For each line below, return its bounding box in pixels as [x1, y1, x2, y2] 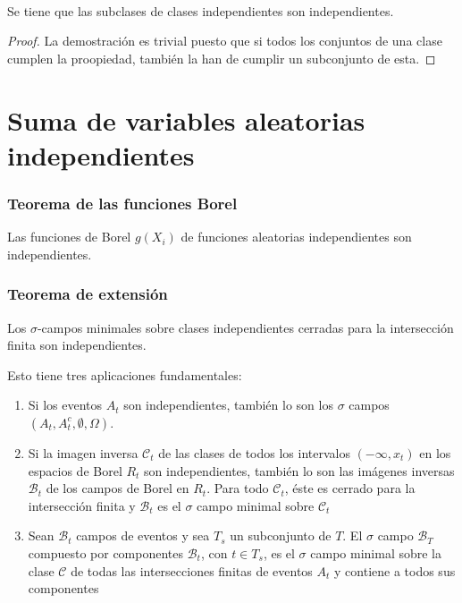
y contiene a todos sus [334, 561, 456, 580]
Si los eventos [28, 395, 102, 414]
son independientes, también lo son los [123, 395, 333, 414]
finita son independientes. [7, 335, 147, 354]
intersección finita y [28, 496, 136, 514]
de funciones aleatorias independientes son [181, 227, 412, 246]
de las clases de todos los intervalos [158, 443, 350, 462]
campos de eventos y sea [76, 526, 210, 545]
